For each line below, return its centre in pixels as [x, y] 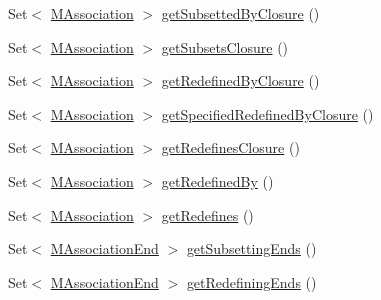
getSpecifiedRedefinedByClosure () [267, 113]
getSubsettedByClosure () [240, 13]
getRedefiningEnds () [251, 281]
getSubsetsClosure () [225, 46]
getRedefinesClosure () [230, 147]
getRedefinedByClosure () [240, 80]
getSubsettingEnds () [251, 248]
